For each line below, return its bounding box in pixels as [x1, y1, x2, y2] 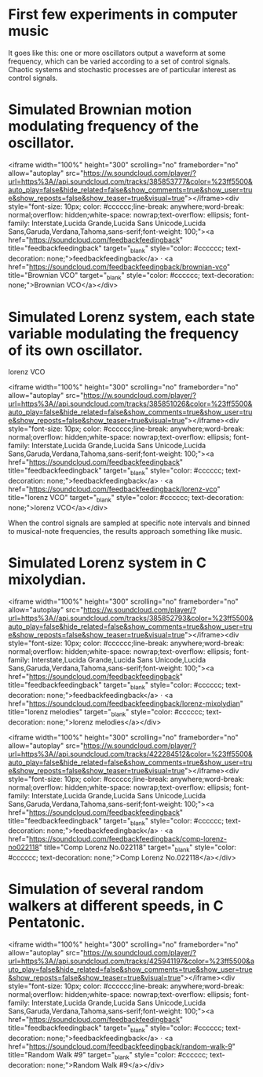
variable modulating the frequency [8, 324, 239, 342]
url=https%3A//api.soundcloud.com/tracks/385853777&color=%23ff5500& [8, 177, 253, 186]
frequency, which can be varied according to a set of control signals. [8, 57, 231, 66]
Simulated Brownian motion [8, 100, 192, 119]
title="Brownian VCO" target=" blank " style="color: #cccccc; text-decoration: [8, 270, 254, 282]
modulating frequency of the [8, 118, 199, 135]
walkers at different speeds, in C [8, 897, 224, 915]
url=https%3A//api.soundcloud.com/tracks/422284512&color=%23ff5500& [8, 749, 253, 758]
